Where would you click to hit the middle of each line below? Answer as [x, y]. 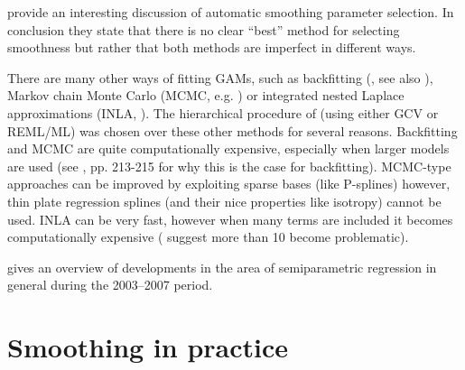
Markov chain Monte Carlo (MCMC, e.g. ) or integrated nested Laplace [206, 95]
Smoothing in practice [148, 347]
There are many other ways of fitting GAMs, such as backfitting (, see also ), [220, 77]
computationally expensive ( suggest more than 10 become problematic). [208, 237]
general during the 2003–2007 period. [110, 285]
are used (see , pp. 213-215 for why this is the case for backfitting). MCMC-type [229, 166]
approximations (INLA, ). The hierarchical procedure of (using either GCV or [223, 112]
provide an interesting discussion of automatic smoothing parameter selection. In [231, 12]
